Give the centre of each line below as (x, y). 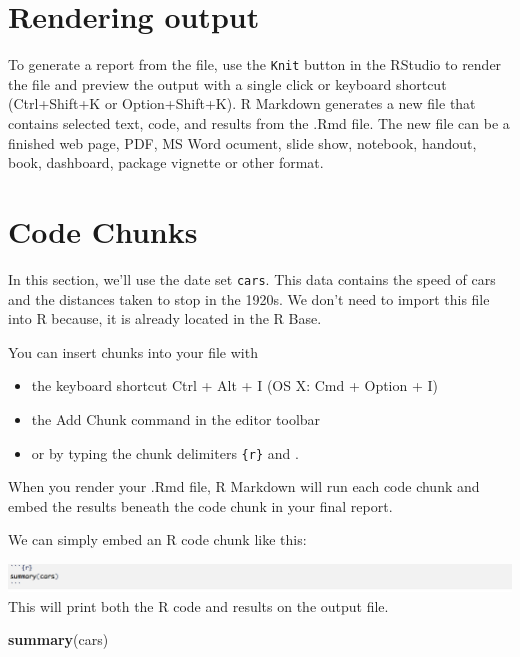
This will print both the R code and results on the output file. (198, 605)
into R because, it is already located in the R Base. (165, 318)
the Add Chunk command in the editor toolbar (176, 418)
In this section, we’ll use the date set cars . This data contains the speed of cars (252, 278)
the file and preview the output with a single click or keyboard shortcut (227, 83)
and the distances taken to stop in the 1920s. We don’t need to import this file (249, 298)
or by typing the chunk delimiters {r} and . (165, 452)
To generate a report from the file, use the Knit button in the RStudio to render (255, 64)
